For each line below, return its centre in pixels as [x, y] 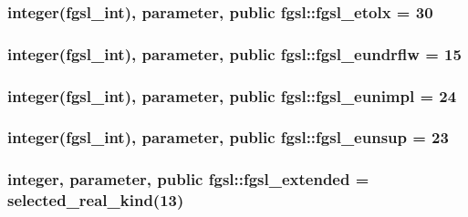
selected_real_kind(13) [96, 200]
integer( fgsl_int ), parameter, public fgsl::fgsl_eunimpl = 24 [232, 95]
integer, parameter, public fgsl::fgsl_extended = [188, 179]
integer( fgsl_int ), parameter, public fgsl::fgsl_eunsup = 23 [228, 137]
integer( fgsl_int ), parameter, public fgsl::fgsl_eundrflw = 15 [234, 53]
